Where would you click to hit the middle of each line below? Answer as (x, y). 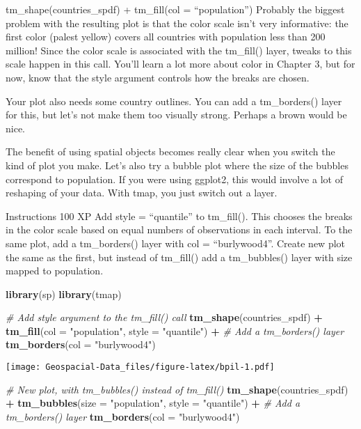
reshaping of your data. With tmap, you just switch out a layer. (142, 193)
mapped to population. (55, 271)
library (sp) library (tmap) (64, 294)
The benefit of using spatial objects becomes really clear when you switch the (170, 151)
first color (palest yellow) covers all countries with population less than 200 (166, 37)
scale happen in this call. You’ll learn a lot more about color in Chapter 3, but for (180, 64)
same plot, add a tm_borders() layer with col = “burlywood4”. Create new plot (176, 243)
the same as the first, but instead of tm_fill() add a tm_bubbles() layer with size (179, 257)
